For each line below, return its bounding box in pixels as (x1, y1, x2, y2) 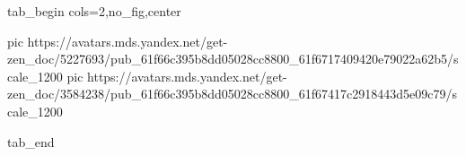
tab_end (7, 132, 55, 151)
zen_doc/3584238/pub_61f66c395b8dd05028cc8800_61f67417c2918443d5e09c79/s (7, 84, 457, 103)
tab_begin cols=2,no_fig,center (7, 2, 181, 20)
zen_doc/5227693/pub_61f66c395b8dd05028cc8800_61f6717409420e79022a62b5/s (7, 49, 459, 68)
